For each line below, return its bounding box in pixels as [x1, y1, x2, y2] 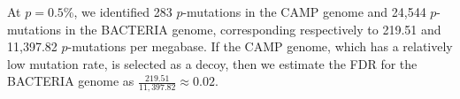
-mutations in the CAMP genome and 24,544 [182, 3, 426, 20]
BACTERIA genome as [7, 72, 134, 90]
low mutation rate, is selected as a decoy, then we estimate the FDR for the [7, 54, 418, 72]
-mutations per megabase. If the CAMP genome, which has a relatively [67, 37, 453, 56]
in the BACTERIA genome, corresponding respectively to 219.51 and [65, 19, 441, 38]
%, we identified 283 [63, 3, 172, 20]
